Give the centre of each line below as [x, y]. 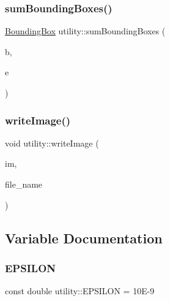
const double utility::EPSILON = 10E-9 [80, 291]
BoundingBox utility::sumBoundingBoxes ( [85, 31]
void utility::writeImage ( [52, 143]
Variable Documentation [84, 238]
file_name [24, 184]
